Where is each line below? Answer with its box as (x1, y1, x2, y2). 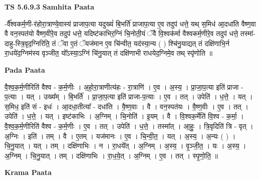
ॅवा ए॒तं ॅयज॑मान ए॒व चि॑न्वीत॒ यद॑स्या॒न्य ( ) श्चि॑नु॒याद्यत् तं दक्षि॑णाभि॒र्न (56, 38, 229, 48)
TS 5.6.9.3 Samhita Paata (5, 2, 95, 12)
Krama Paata (5, 167, 52, 177)
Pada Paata (5, 64, 45, 75)
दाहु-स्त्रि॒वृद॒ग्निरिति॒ (5, 38, 50, 48)
